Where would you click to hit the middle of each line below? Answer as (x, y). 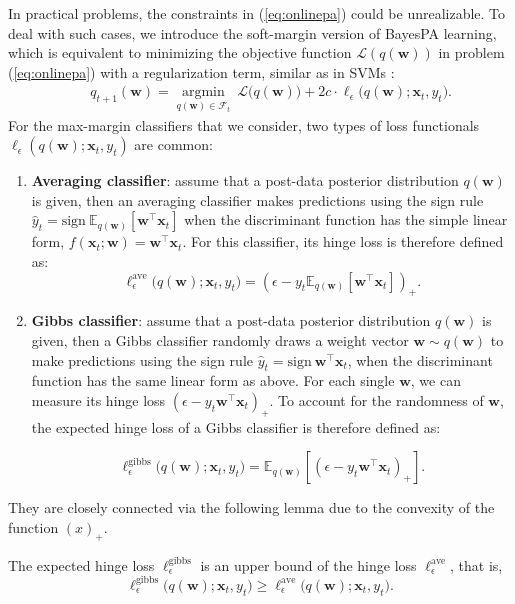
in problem (471, 52)
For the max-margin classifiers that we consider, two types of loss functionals (244, 124)
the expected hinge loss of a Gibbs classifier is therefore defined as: (236, 426)
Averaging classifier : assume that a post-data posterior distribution (245, 180)
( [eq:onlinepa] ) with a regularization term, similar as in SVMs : (201, 71)
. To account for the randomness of (376, 399)
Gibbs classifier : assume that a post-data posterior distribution (231, 320)
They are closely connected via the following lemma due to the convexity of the (251, 507)
